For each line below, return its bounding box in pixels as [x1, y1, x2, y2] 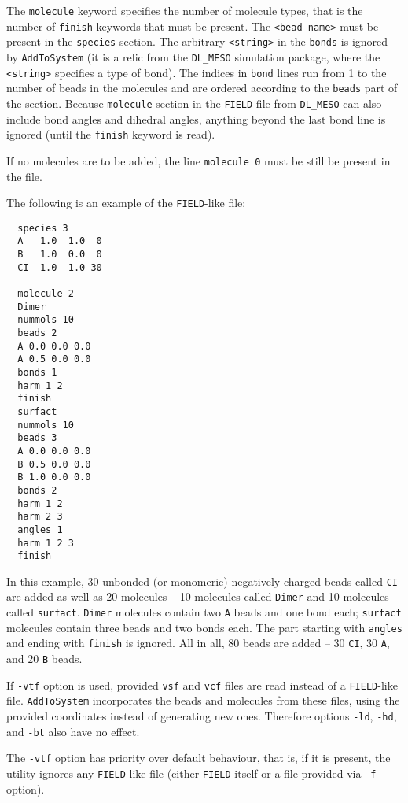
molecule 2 [17, 288, 74, 300]
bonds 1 [17, 366, 57, 378]
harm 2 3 [17, 511, 63, 523]
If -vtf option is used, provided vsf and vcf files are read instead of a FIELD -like [6, 676, 398, 693]
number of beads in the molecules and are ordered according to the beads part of [6, 80, 398, 96]
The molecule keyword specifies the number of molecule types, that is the [6, 2, 363, 18]
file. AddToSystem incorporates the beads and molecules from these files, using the [6, 692, 400, 709]
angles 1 [17, 524, 63, 535]
